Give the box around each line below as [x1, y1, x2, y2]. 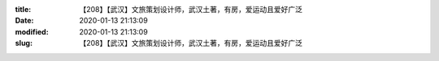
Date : [15, 16, 34, 26]
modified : [15, 26, 49, 36]
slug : [15, 39, 33, 48]
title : [15, 5, 32, 14]
